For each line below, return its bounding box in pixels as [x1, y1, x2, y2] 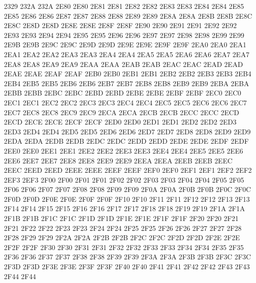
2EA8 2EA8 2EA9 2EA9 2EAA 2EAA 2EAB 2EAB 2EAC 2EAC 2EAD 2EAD [4, 59, 243, 69]
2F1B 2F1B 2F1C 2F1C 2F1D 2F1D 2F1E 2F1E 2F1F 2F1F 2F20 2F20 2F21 [4, 213, 239, 223]
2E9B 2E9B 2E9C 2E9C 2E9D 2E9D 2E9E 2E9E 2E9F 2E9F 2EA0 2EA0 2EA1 [4, 39, 247, 50]
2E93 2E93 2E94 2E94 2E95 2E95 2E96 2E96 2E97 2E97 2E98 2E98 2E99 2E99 [4, 30, 245, 40]
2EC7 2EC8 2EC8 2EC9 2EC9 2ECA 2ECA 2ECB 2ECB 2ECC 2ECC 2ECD [4, 107, 239, 117]
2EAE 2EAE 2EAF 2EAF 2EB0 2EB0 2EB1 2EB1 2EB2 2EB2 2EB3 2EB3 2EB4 [4, 68, 252, 79]
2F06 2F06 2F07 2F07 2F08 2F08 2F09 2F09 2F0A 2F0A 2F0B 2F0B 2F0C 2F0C [4, 184, 251, 194]
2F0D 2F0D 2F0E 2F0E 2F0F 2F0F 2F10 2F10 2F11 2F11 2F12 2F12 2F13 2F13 [4, 193, 250, 204]
